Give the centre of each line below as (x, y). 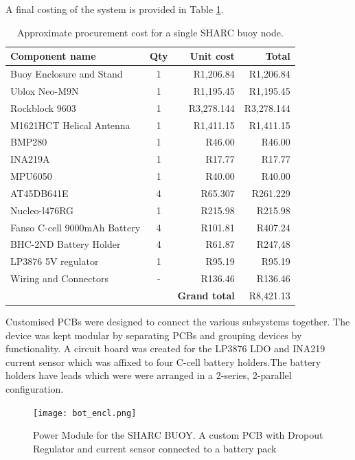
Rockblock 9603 (43, 107)
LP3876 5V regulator (55, 261)
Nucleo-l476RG (42, 210)
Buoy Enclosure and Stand (67, 74)
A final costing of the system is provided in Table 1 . (115, 9)
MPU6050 (31, 176)
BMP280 (29, 142)
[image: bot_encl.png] (85, 413)
